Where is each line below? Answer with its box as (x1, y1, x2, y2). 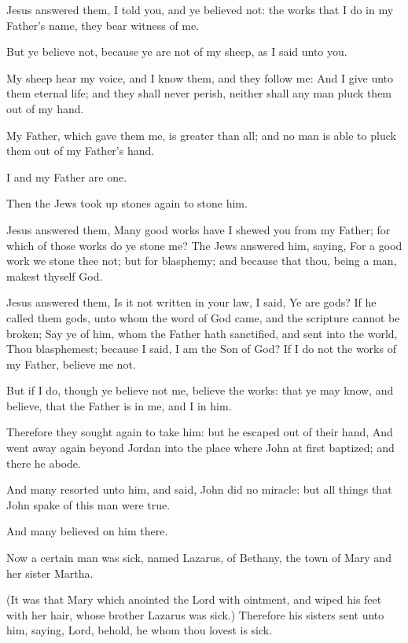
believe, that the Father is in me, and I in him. (6, 397, 232, 413)
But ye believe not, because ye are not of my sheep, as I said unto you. (6, 43, 347, 60)
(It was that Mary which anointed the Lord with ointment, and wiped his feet (6, 591, 382, 608)
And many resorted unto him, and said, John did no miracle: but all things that (6, 481, 392, 498)
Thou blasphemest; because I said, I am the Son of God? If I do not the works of (6, 340, 396, 357)
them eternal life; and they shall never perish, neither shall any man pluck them (6, 85, 392, 101)
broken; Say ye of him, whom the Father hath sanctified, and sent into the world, (6, 325, 398, 341)
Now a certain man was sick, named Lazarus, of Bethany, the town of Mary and (6, 549, 391, 566)
